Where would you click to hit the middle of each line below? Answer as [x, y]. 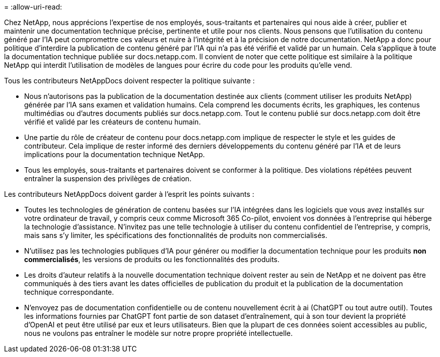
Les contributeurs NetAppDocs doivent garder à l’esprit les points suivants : [129, 194]
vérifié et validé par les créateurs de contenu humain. [113, 122]
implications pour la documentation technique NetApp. [115, 154]
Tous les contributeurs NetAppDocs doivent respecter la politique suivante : [129, 81]
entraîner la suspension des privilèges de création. [108, 178]
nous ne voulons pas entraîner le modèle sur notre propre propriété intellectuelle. [159, 333]
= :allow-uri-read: [33, 7]
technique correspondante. [69, 292]
